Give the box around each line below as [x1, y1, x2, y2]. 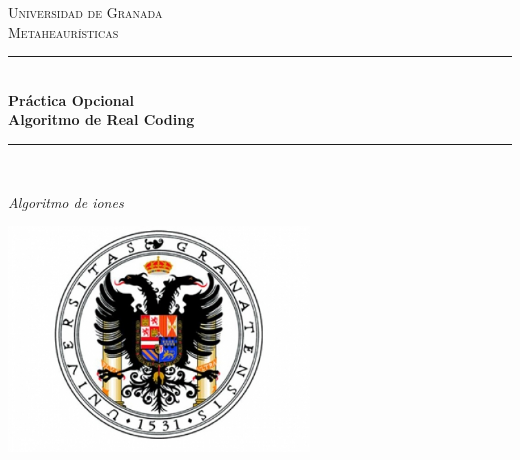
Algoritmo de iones [8, 191, 124, 212]
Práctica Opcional [8, 89, 135, 110]
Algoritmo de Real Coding [8, 109, 195, 130]
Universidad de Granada [8, 2, 163, 22]
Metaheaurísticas [8, 21, 119, 42]
